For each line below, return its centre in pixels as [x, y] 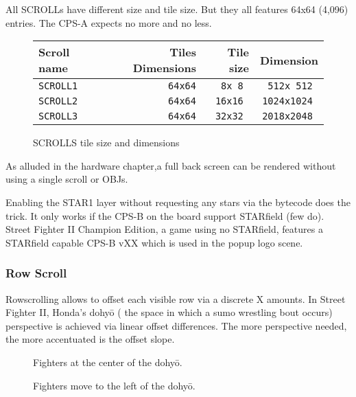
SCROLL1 [58, 86]
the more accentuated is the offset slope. [90, 339]
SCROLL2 [58, 101]
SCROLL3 [58, 116]
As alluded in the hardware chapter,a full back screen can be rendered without [171, 165]
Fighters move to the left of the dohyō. [114, 385]
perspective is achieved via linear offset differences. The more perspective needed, [176, 325]
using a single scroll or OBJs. [67, 179]
